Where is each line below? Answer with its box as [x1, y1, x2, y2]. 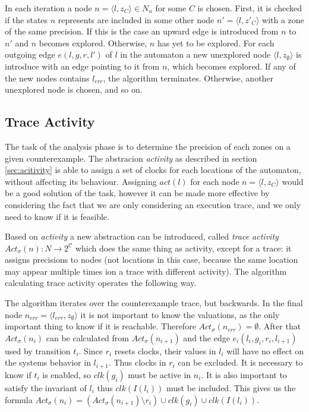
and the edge [183, 331, 230, 344]
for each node [190, 175, 239, 187]
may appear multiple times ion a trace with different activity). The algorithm [5, 265, 287, 277]
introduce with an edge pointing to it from [5, 59, 160, 72]
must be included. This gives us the [166, 381, 296, 394]
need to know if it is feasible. [5, 210, 109, 222]
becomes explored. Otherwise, [39, 36, 147, 49]
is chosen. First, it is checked [197, 2, 302, 14]
